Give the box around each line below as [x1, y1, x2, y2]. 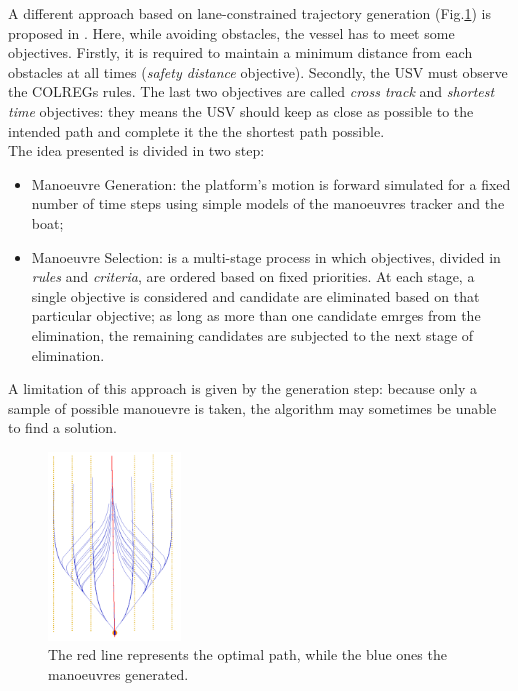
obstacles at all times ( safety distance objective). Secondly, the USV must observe [8, 61, 508, 82]
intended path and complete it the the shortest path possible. [8, 120, 385, 141]
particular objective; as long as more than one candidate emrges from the [31, 305, 481, 326]
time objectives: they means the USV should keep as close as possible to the [8, 100, 474, 121]
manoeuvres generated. [48, 664, 189, 685]
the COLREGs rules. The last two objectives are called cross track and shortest [8, 81, 495, 102]
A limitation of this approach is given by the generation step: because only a [8, 378, 477, 399]
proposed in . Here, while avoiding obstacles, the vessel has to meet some [8, 22, 455, 43]
